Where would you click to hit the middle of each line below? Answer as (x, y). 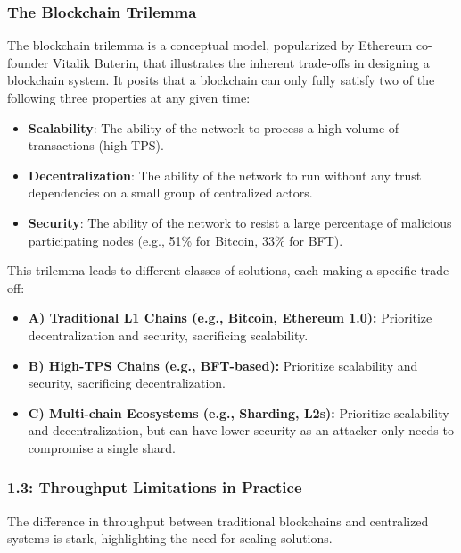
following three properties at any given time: (129, 97)
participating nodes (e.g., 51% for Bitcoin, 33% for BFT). (185, 240)
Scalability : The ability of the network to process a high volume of (214, 127)
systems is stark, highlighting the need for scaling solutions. (170, 538)
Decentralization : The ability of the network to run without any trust (225, 175)
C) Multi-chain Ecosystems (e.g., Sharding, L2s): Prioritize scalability (239, 412)
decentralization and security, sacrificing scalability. (168, 335)
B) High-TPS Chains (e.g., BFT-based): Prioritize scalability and (223, 365)
